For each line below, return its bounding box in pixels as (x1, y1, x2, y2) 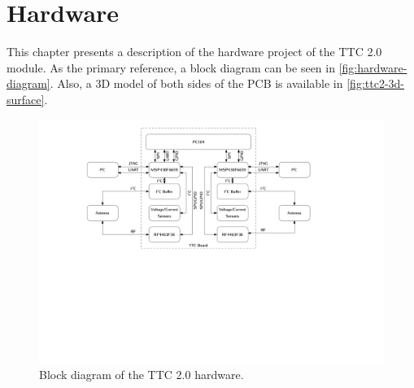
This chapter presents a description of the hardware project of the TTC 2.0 (7, 43, 382, 60)
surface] (7, 90, 45, 107)
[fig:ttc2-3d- (346, 75, 404, 92)
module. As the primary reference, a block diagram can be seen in (7, 59, 335, 76)
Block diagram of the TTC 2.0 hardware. (39, 365, 244, 382)
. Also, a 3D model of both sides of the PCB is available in (50, 75, 343, 92)
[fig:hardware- (338, 59, 407, 76)
